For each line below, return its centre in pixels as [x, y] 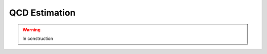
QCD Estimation [43, 13]
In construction [38, 38]
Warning [31, 30]
